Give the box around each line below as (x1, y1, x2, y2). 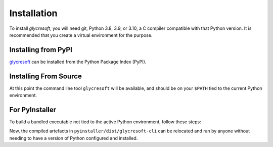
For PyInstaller (9, 105, 57, 114)
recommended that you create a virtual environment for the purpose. (9, 32, 153, 38)
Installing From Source (9, 72, 82, 80)
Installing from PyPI (9, 45, 73, 54)
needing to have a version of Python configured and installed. (9, 135, 138, 141)
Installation (9, 8, 58, 19)
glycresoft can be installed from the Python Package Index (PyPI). (9, 59, 147, 65)
